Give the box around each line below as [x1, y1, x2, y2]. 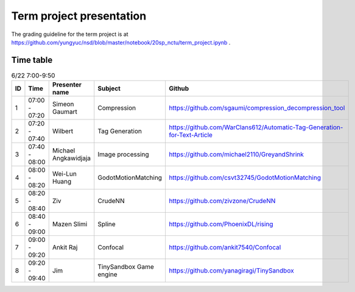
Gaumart [52, 107, 77, 116]
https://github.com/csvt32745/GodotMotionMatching [168, 174, 321, 182]
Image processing [97, 150, 149, 158]
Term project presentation [11, 9, 147, 23]
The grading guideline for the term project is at [11, 30, 128, 38]
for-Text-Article [168, 131, 213, 140]
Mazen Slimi [52, 220, 88, 229]
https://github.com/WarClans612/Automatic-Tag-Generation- [168, 123, 343, 132]
